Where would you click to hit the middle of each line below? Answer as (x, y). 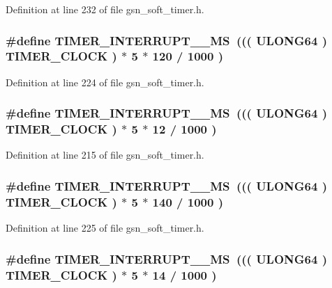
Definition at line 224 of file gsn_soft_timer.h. (105, 82)
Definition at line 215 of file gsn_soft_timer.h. (105, 155)
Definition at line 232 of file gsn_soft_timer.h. (105, 9)
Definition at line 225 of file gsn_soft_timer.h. (105, 228)
